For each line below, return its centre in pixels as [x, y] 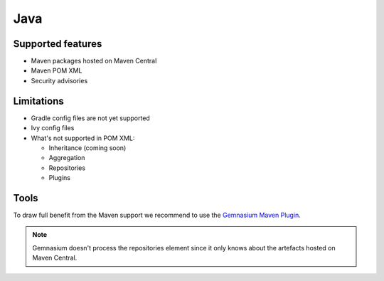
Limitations [38, 101]
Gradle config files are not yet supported [91, 118]
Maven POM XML [57, 70]
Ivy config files [53, 128]
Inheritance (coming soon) [87, 148]
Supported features [58, 44]
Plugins [60, 178]
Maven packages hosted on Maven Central [94, 61]
